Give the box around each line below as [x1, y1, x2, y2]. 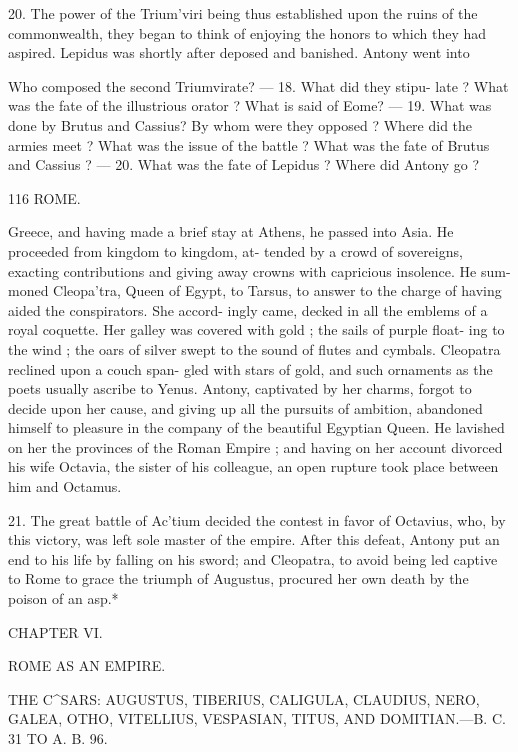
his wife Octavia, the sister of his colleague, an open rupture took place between [8, 456, 499, 477]
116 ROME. [8, 187, 81, 208]
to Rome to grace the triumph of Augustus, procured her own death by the [8, 568, 469, 589]
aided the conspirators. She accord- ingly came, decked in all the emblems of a [8, 299, 488, 320]
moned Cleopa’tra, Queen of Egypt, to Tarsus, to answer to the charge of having [8, 280, 502, 301]
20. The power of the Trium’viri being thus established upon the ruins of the [8, 3, 478, 23]
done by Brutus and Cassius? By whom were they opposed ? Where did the [8, 114, 473, 135]
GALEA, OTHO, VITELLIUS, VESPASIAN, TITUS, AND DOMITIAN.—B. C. [8, 708, 506, 729]
